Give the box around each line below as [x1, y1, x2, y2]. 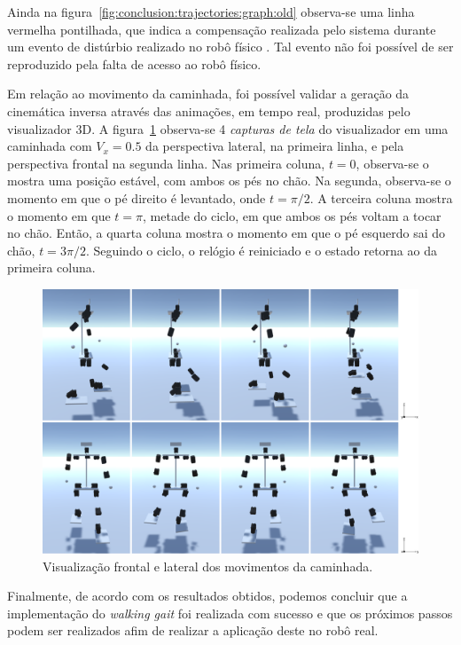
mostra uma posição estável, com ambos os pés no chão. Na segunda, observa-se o [7, 171, 451, 190]
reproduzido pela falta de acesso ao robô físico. [7, 54, 262, 73]
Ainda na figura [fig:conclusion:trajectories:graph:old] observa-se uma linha [7, 3, 415, 20]
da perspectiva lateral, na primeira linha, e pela [145, 137, 404, 155]
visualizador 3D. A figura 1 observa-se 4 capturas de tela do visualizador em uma [7, 119, 449, 138]
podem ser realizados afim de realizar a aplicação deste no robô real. [7, 621, 379, 640]
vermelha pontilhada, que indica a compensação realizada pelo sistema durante [7, 20, 436, 38]
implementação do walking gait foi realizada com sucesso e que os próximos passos [7, 603, 453, 622]
